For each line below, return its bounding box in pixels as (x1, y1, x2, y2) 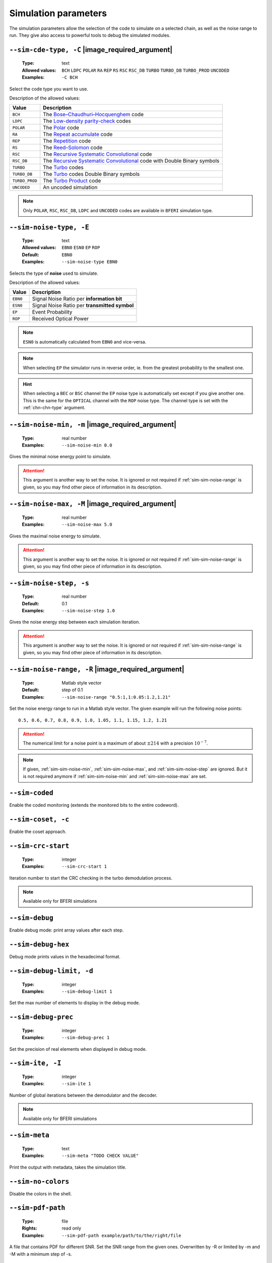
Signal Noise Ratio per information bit (32, 296, 122, 303)
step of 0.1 (61, 687, 83, 693)
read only (61, 1225, 82, 1231)
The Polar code (43, 124, 80, 131)
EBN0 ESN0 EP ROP (61, 245, 100, 251)
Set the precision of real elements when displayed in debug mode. (9, 1046, 147, 1052)
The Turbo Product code (43, 177, 101, 184)
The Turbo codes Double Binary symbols (43, 171, 140, 178)
